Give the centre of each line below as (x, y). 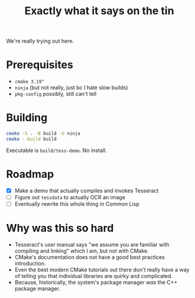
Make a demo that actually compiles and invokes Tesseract (87, 190)
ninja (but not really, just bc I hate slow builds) (71, 88)
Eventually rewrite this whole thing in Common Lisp (77, 204)
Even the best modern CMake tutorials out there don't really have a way (102, 270)
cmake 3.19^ (29, 82)
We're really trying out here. (40, 41)
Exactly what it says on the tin (99, 11)
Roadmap (30, 174)
